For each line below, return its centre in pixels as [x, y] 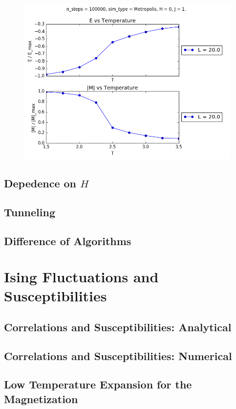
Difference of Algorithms [68, 240]
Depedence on [40, 183]
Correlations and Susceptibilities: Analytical [118, 327]
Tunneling [30, 212]
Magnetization [41, 398]
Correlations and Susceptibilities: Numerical [118, 355]
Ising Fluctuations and [81, 277]
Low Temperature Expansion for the [98, 384]
